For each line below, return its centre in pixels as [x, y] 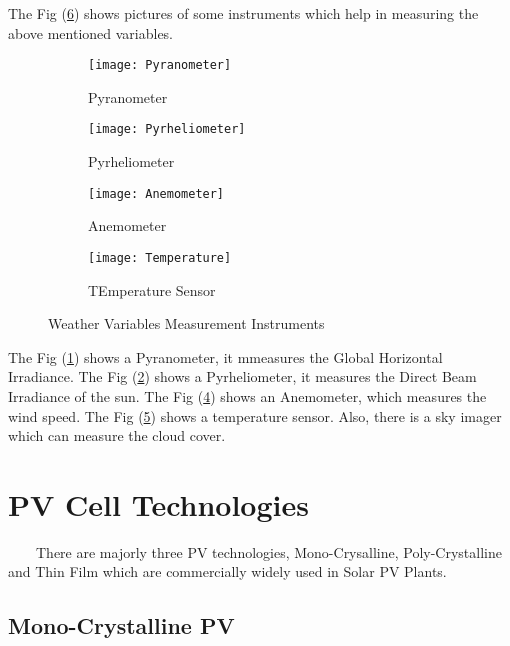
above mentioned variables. [91, 32]
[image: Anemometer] [156, 193]
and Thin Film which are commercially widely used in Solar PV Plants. [227, 571]
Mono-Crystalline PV [121, 625]
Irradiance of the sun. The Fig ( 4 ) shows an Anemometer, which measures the [247, 395]
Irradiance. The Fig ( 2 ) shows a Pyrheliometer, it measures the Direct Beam [242, 376]
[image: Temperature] [160, 257]
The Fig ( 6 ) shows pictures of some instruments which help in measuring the [243, 13]
